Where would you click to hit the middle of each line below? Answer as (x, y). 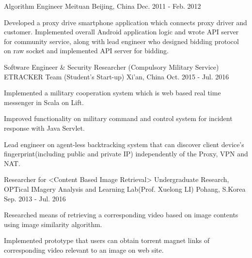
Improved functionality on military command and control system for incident (118, 118)
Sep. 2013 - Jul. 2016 (35, 198)
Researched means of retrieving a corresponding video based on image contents (121, 215)
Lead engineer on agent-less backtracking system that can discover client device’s (124, 144)
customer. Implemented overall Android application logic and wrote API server (121, 32)
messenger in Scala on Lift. (44, 102)
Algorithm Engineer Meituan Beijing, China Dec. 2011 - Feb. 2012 (102, 6)
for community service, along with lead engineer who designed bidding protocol (121, 41)
